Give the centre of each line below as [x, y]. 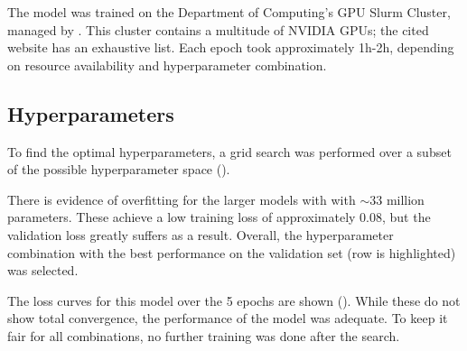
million [405, 199]
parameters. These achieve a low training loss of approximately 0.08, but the [219, 217]
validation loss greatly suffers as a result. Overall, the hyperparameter [201, 234]
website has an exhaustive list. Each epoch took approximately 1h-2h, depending [231, 47]
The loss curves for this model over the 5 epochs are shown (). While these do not [234, 300]
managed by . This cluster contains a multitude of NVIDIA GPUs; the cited [218, 29]
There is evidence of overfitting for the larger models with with [182, 199]
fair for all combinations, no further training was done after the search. [204, 335]
